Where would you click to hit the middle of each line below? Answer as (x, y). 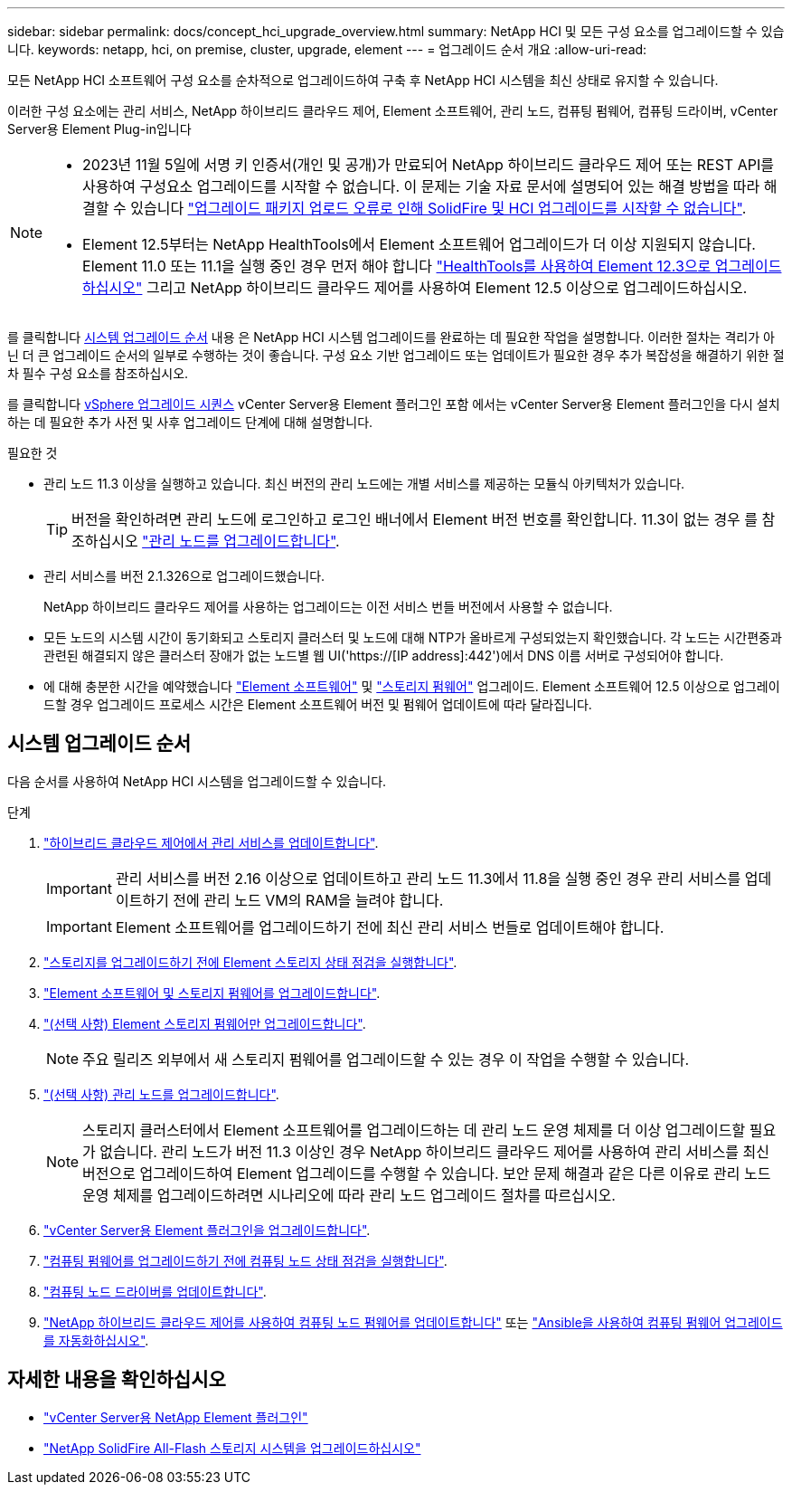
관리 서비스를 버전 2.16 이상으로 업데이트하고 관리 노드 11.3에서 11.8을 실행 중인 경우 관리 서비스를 (428, 878)
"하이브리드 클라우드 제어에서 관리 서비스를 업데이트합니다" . (211, 842)
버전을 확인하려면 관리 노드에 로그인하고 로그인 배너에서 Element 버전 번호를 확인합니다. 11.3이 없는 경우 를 (415, 519)
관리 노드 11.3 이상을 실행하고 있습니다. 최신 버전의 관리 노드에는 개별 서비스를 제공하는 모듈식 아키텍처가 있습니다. (364, 484)
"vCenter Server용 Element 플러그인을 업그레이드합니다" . (207, 1230)
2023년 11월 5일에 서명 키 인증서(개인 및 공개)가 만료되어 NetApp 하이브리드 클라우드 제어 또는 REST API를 (428, 165)
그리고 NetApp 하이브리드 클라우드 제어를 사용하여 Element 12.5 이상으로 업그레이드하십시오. (447, 288)
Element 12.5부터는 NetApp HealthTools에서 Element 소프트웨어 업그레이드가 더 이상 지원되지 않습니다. (419, 244)
